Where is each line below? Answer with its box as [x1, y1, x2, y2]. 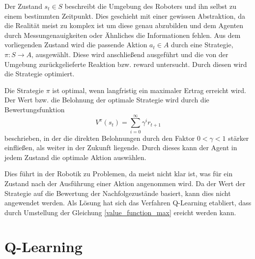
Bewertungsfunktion [4, 104, 65, 114]
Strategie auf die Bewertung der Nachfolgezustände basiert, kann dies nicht [4, 188, 231, 198]
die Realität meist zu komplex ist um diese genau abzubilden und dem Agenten [4, 20, 244, 31]
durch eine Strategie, [171, 39, 233, 50]
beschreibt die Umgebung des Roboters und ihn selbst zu [64, 1, 236, 11]
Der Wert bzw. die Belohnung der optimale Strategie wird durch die [4, 95, 209, 105]
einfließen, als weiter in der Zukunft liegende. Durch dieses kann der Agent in [4, 142, 237, 153]
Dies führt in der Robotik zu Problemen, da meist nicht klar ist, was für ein [4, 168, 233, 179]
